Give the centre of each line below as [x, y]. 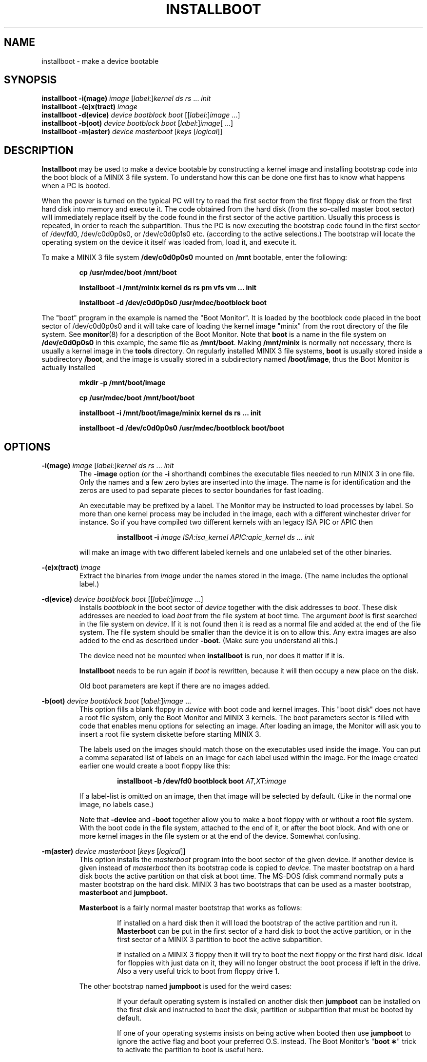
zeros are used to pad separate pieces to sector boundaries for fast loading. [202, 491]
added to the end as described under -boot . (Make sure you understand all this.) [209, 641]
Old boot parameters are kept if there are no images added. [175, 686]
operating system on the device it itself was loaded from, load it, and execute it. [169, 242]
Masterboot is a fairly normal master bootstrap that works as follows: [191, 908]
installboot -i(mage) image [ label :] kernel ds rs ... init [126, 98]
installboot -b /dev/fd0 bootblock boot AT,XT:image [202, 781]
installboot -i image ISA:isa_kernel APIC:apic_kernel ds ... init [216, 537]
